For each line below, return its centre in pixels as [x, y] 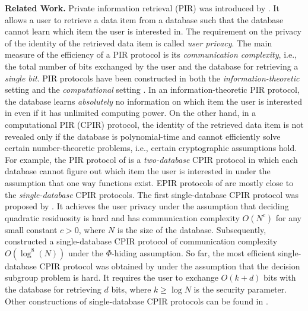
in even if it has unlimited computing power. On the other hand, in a [131, 113]
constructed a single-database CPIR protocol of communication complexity [141, 241]
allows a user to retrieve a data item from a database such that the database [144, 19]
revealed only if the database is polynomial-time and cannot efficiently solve [143, 136]
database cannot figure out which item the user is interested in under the [138, 171]
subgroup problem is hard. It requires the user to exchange [112, 277]
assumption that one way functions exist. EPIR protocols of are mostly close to [149, 182]
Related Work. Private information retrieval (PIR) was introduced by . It [142, 8]
